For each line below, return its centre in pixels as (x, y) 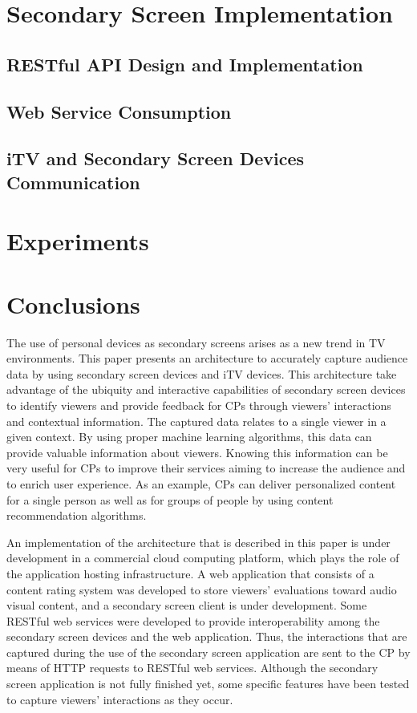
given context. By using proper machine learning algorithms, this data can (189, 437)
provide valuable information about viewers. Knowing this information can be (197, 452)
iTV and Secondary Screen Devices (156, 158)
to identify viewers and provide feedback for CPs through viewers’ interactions (199, 405)
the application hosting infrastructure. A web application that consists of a (190, 573)
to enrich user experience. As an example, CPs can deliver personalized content (201, 483)
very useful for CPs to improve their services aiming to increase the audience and (206, 468)
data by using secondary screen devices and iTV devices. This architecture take (202, 373)
